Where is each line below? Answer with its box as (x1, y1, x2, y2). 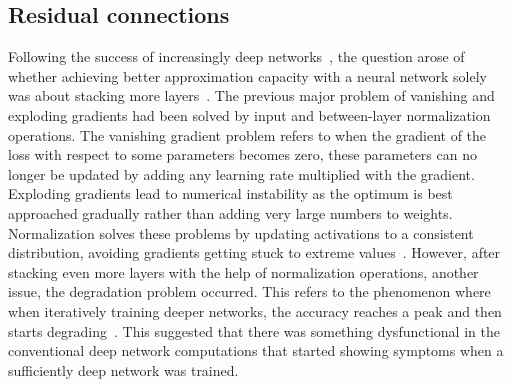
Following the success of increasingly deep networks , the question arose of (8, 46, 465, 67)
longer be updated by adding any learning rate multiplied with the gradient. (8, 163, 475, 184)
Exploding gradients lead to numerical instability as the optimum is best (8, 183, 453, 204)
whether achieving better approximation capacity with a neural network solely (8, 65, 488, 86)
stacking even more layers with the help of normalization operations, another (8, 261, 479, 282)
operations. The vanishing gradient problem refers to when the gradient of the (8, 124, 487, 145)
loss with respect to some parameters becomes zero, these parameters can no (8, 144, 477, 165)
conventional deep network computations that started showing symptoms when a (8, 340, 504, 361)
